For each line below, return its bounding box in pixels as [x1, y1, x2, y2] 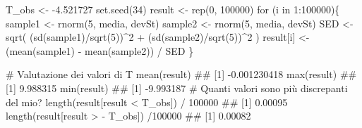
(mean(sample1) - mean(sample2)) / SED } [6, 43, 194, 58]
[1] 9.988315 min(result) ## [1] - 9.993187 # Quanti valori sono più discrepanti [6, 80, 348, 95]
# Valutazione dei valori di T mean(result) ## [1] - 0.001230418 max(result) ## [6, 67, 357, 82]
